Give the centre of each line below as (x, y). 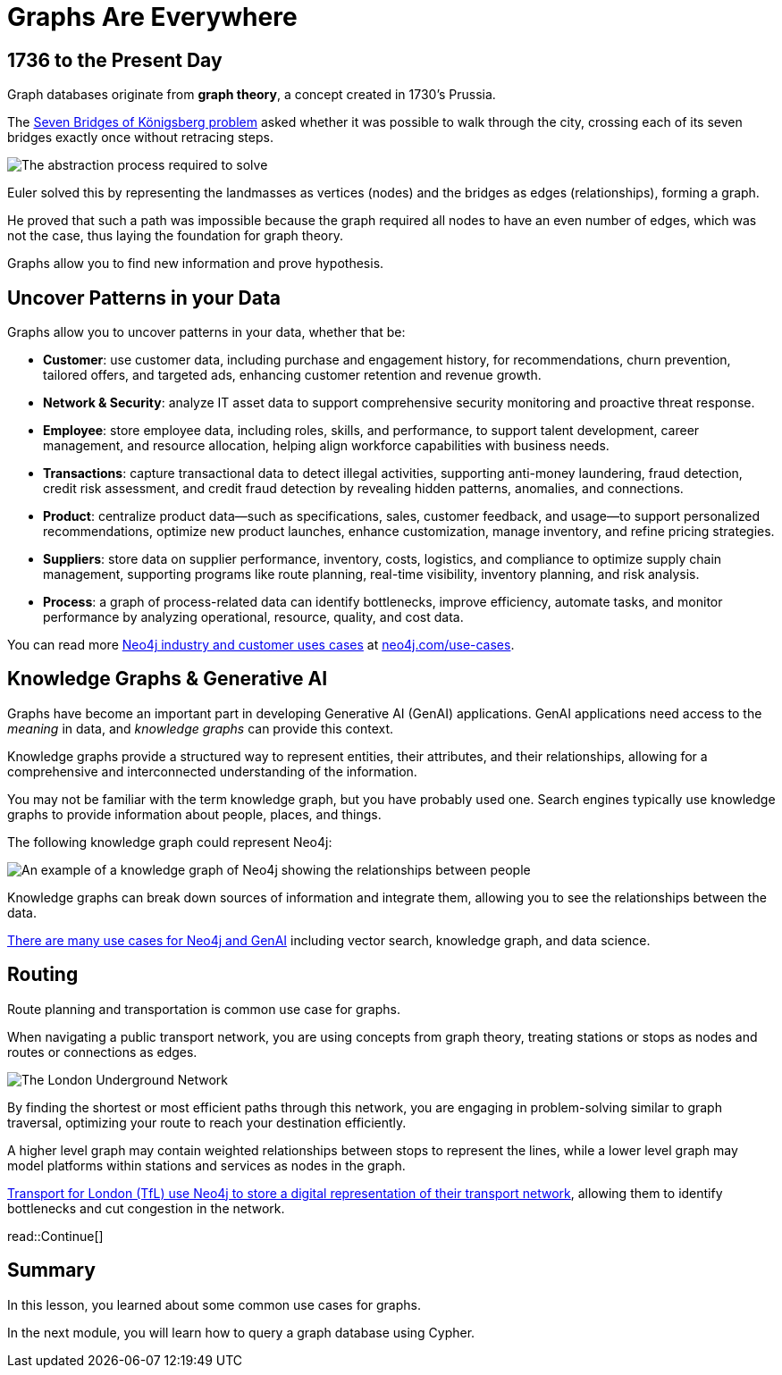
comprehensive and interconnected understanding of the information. (212, 771)
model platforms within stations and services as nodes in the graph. (206, 1165)
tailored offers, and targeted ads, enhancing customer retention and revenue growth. (292, 375)
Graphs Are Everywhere (152, 17)
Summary (51, 1270)
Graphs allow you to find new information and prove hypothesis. (196, 264)
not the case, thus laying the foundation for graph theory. (175, 236)
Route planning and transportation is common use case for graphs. (204, 1009)
